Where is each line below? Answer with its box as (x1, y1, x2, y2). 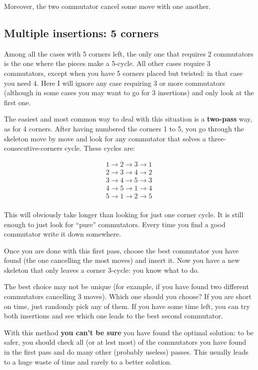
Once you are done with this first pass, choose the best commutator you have (4, 245, 239, 255)
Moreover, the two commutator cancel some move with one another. (4, 1, 211, 11)
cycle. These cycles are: (64, 143, 135, 153)
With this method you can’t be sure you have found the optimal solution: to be (4, 327, 254, 337)
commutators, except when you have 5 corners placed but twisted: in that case (4, 67, 243, 78)
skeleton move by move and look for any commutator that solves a (4, 133, 206, 143)
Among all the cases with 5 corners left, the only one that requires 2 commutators (4, 48, 254, 59)
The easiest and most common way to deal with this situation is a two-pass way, (4, 114, 253, 124)
